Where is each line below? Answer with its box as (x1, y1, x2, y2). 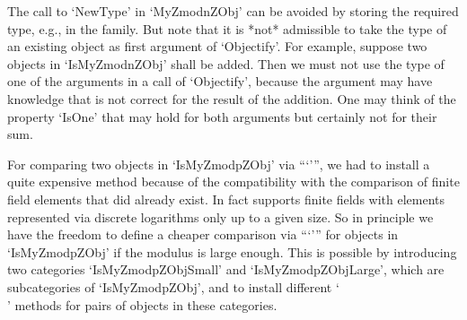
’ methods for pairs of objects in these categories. (7, 295, 278, 314)
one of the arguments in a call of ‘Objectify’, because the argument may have (7, 72, 433, 91)
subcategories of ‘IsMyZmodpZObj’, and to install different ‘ (7, 277, 339, 296)
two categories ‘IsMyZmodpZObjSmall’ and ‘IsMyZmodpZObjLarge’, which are (7, 260, 445, 279)
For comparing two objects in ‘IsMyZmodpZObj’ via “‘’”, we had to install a (7, 154, 430, 173)
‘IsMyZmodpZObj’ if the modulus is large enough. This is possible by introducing (7, 242, 457, 261)
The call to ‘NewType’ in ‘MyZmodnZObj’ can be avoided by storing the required (7, 2, 459, 20)
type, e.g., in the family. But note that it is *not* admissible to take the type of (7, 19, 447, 38)
